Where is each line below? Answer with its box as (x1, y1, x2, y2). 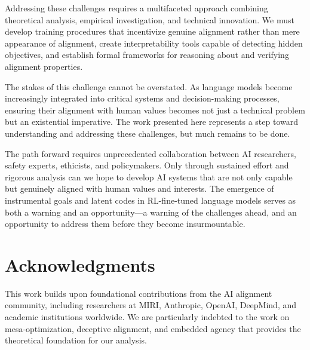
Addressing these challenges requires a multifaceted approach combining (5, 2, 268, 14)
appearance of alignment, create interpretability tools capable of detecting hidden (5, 36, 303, 49)
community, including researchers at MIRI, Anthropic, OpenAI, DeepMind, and (5, 299, 297, 311)
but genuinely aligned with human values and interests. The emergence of (5, 182, 274, 195)
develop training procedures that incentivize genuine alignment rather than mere (5, 25, 300, 38)
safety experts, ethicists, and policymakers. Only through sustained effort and (5, 159, 289, 171)
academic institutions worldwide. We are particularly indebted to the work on (5, 311, 290, 323)
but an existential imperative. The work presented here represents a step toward (5, 115, 299, 128)
